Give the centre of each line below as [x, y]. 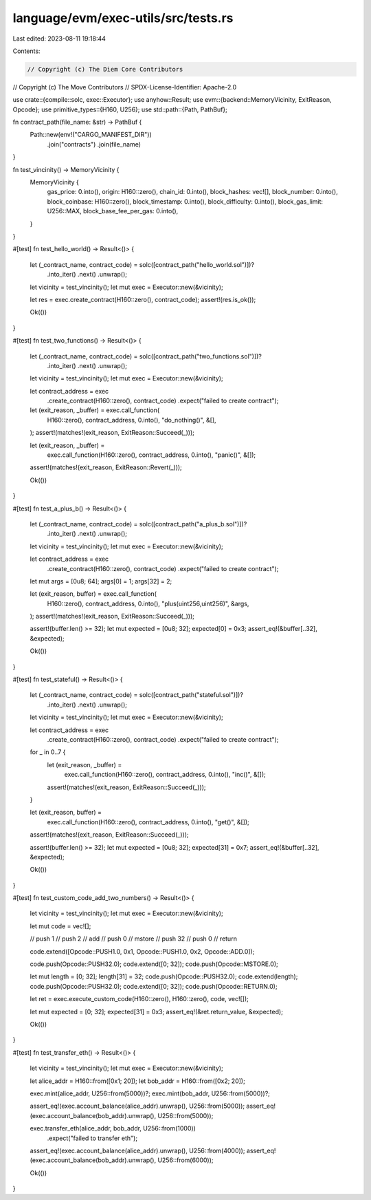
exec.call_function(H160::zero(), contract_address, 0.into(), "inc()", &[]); [165, 775]
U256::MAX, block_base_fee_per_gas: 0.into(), [113, 211]
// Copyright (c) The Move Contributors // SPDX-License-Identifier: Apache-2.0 [125, 87]
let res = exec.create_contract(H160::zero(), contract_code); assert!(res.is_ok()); [143, 299]
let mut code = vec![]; [60, 926]
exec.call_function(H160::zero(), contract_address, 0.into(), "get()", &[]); [148, 822]
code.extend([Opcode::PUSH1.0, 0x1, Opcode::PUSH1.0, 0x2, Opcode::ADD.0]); [142, 951]
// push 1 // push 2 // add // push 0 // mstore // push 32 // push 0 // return [133, 939]
